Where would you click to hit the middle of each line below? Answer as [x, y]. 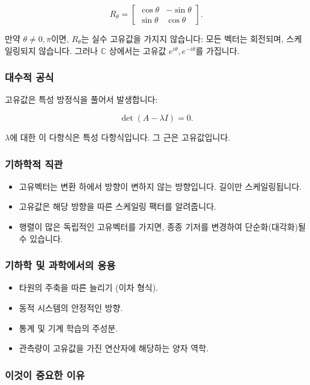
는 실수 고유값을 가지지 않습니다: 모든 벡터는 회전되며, [182, 38]
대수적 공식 [29, 77]
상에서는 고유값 [138, 50]
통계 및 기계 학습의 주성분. [68, 328]
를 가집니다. [217, 50]
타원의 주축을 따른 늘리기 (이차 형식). [89, 287]
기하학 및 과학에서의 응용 [60, 265]
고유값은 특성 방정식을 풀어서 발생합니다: [81, 99]
